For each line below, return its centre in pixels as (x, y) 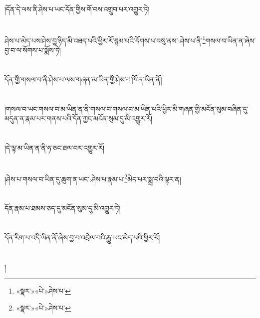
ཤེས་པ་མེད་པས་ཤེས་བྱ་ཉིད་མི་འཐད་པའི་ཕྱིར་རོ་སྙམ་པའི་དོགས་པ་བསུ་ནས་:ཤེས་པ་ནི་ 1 (105, 39)
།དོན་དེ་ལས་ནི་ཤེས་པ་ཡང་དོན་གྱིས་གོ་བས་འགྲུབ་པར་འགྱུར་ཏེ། (77, 9)
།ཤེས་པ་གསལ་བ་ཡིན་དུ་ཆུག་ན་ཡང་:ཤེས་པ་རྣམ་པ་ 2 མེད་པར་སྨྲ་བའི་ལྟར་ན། (93, 178)
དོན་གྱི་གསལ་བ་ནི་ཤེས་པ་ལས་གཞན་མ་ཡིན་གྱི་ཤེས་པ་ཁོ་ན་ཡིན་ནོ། (83, 79)
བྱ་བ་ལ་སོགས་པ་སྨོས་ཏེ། (33, 50)
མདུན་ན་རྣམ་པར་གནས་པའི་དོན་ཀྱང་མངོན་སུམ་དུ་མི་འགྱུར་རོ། (79, 118)
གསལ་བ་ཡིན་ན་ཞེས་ (231, 40)
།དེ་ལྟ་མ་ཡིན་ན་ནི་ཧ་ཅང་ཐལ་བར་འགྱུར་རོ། (55, 147)
